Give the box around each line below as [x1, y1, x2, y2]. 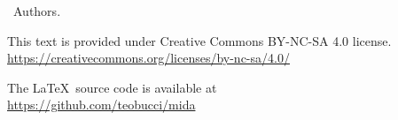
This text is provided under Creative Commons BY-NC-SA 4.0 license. [7, 31, 392, 49]
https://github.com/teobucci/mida [7, 95, 196, 114]
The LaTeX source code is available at [7, 78, 217, 96]
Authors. [12, 2, 61, 19]
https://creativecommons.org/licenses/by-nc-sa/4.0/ [7, 49, 290, 67]
